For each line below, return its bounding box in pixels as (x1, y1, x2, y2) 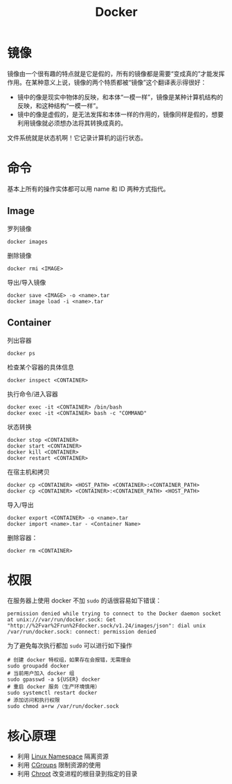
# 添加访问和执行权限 (7, 697, 60, 704)
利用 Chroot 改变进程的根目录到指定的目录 (17, 769, 138, 778)
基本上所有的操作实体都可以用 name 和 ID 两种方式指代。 (7, 184, 170, 193)
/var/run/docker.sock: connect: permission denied (7, 628, 157, 636)
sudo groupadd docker (7, 663, 70, 670)
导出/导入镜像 (7, 278, 46, 286)
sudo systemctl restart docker (7, 690, 98, 697)
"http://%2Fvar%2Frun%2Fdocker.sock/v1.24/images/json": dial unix (7, 623, 206, 630)
